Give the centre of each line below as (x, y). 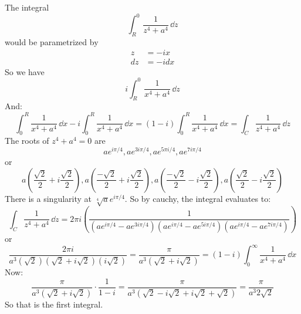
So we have (25, 71)
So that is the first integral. (54, 304)
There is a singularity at (48, 198)
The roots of (27, 141)
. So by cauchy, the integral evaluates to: (198, 198)
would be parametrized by (52, 41)
